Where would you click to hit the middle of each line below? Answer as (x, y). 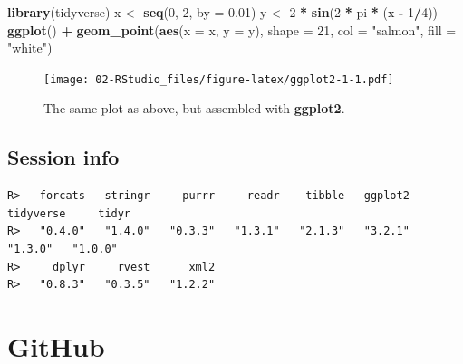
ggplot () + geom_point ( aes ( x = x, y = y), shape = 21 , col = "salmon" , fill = (232, 29)
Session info (63, 157)
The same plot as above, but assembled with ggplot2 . (194, 108)
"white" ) (30, 48)
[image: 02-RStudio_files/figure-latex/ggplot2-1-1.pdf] (219, 79)
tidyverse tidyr (69, 213)
